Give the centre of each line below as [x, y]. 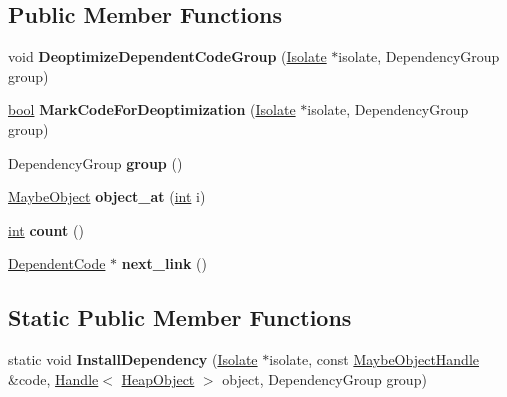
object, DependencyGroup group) [324, 378]
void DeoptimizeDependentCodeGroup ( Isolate [167, 56]
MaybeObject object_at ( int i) [107, 196]
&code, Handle [53, 378]
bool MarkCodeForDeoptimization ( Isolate [152, 109]
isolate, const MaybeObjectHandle [374, 359]
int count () [46, 229]
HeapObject [158, 378]
